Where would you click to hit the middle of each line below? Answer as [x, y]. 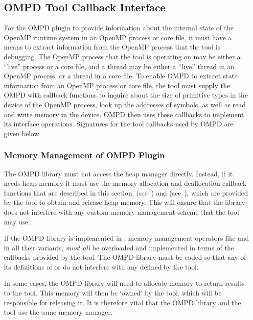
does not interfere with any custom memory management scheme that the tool [122, 211]
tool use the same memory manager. [58, 312]
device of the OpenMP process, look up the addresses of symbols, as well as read [125, 104]
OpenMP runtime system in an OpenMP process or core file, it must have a [118, 37]
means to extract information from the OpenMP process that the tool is [112, 47]
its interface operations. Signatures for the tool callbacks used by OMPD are [119, 124]
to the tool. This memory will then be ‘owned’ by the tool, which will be [113, 293]
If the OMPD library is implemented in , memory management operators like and [126, 238]
